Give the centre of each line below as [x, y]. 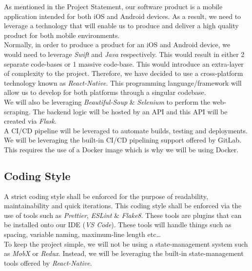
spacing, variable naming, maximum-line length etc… [82, 234]
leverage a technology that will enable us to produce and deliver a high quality [121, 26]
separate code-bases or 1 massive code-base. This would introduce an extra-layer [124, 63]
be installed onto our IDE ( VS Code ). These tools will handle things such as [118, 225]
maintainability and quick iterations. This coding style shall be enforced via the [123, 206]
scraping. [17, 111]
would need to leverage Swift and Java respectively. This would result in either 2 [124, 54]
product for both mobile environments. [62, 35]
